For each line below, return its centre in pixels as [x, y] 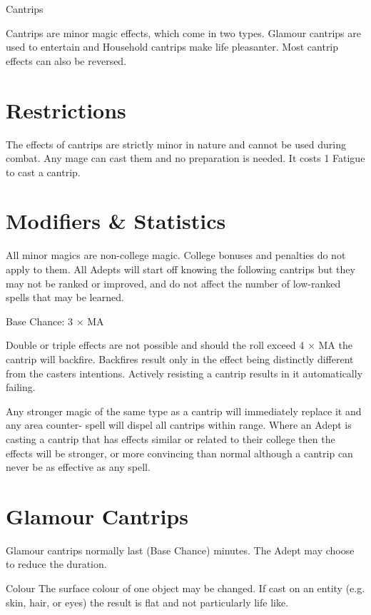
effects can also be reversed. [66, 60]
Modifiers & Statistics [116, 221]
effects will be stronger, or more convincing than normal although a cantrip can [179, 453]
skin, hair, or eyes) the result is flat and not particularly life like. [147, 602]
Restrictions [66, 110]
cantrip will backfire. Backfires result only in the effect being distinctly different [180, 359]
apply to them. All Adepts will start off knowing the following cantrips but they [181, 269]
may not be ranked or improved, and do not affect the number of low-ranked [173, 283]
